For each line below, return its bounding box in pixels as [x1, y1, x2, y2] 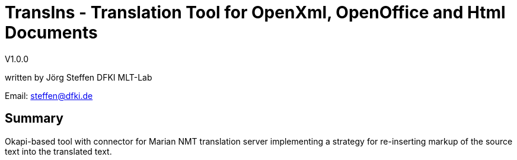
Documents [5, 23, 98, 43]
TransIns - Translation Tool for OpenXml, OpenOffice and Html [5, 2, 506, 23]
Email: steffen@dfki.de [5, 90, 93, 101]
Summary [5, 111, 63, 126]
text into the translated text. [5, 146, 112, 156]
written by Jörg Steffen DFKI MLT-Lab [5, 72, 152, 82]
